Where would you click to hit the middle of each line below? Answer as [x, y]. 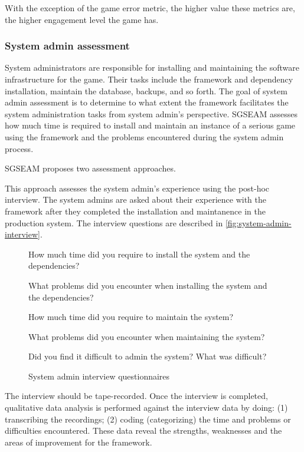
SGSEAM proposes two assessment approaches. [90, 168]
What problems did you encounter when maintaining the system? [147, 336]
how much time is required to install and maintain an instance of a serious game [150, 125]
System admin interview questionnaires [99, 376]
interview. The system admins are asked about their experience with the [135, 199]
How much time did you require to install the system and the [139, 254]
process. [19, 148]
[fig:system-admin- [258, 222]
